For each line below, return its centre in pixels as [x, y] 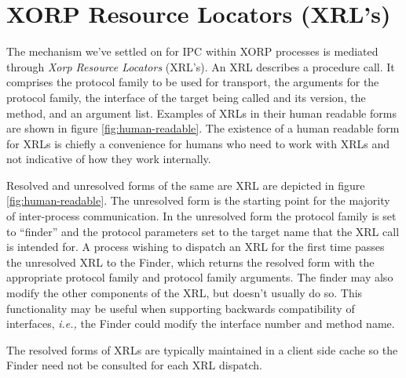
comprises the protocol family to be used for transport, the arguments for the [193, 82]
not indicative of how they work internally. [109, 159]
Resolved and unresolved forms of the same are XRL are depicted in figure [186, 185]
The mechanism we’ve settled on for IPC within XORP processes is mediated [192, 51]
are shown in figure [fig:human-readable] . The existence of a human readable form [203, 128]
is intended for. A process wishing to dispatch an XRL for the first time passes [196, 247]
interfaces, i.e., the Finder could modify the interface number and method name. [201, 323]
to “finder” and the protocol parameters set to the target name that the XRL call [203, 231]
